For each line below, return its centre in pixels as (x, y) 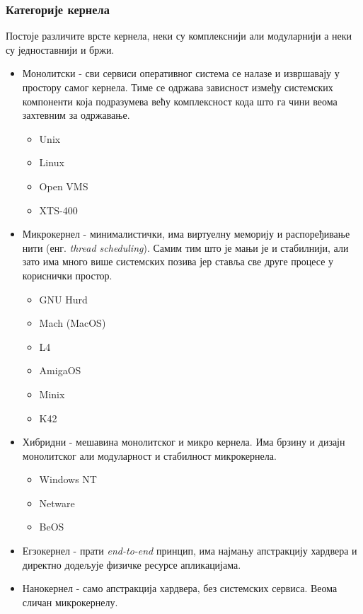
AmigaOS (60, 370)
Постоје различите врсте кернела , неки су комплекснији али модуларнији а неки (179, 36)
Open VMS (64, 186)
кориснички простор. (67, 275)
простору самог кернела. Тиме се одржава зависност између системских (178, 87)
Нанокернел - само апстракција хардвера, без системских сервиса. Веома (180, 588)
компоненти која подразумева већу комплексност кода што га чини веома (180, 101)
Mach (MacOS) (73, 323)
